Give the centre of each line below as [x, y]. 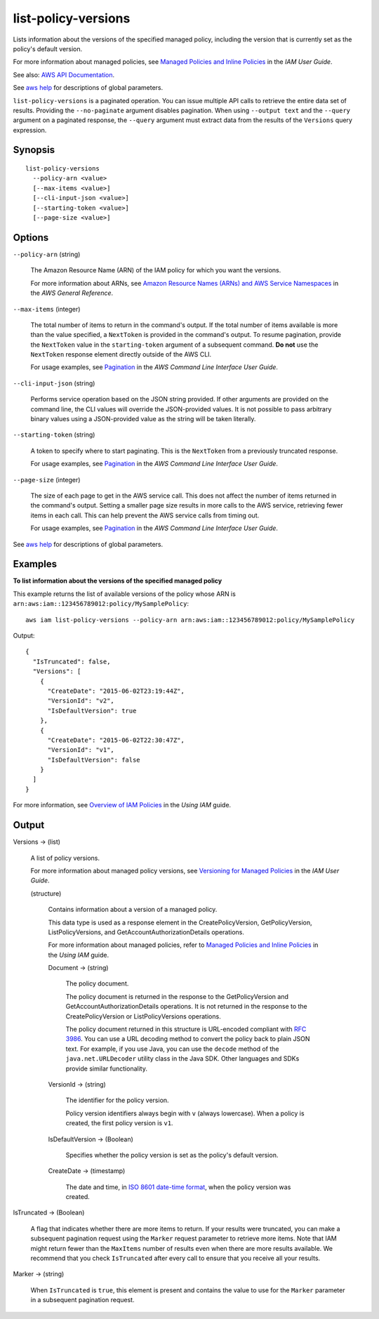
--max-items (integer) [47, 309]
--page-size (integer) [47, 479]
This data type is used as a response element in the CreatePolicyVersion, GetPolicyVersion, [180, 922]
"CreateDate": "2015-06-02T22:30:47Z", [116, 740]
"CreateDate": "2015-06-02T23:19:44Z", [116, 691]
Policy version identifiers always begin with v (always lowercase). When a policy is [185, 1113]
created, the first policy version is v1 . [119, 1123]
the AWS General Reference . [72, 293]
